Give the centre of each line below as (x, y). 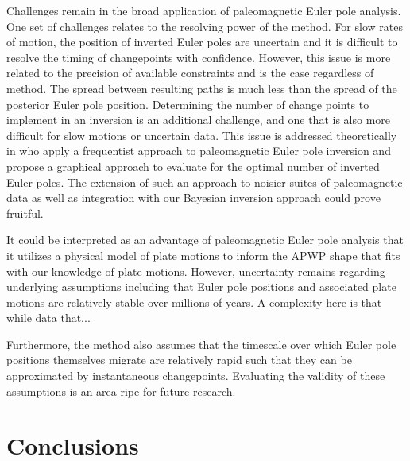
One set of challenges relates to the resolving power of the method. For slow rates (205, 26)
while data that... (48, 318)
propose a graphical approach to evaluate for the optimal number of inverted (193, 166)
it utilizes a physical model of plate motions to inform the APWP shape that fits (203, 255)
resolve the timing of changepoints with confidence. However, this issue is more (199, 57)
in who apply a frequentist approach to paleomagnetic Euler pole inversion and (199, 151)
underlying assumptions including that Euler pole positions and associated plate (201, 287)
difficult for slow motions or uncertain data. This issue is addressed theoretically (202, 135)
